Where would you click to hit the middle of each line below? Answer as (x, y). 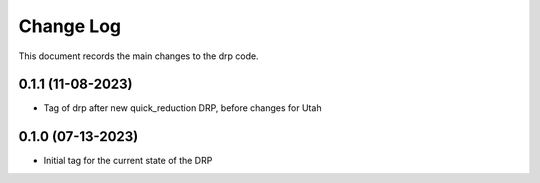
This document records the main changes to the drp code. (138, 56)
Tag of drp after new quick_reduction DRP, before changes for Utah (182, 108)
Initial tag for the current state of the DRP (128, 161)
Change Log (70, 26)
